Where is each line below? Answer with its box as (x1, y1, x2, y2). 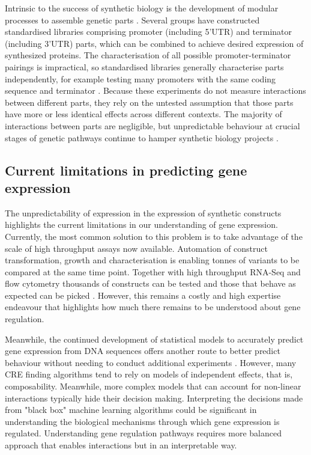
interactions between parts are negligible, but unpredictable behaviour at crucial (5, 119, 300, 132)
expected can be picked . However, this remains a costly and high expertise (5, 289, 281, 301)
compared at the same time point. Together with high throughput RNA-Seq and (5, 265, 301, 278)
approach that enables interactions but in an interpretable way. (5, 439, 237, 451)
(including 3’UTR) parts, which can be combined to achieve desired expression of (5, 37, 304, 49)
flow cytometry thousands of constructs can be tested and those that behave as (5, 277, 296, 290)
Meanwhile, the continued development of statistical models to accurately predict (5, 332, 304, 345)
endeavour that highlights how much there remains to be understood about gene (5, 301, 301, 313)
